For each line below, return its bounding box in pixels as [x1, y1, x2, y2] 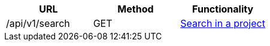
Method [117, 3, 154, 15]
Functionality [192, 3, 254, 15]
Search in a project [180, 17, 265, 29]
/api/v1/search [6, 17, 70, 29]
